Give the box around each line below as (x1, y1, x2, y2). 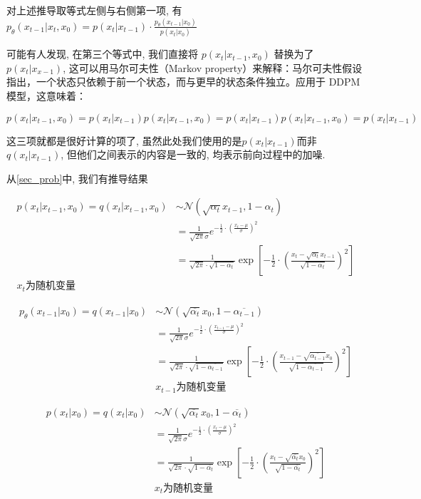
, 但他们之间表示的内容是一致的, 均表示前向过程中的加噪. (61, 147, 326, 162)
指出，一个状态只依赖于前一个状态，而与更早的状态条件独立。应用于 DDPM (6, 74, 360, 89)
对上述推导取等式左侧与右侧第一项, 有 (6, 3, 182, 17)
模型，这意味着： (6, 88, 86, 103)
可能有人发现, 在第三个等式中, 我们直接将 (6, 46, 199, 61)
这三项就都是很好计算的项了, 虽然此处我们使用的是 (6, 133, 242, 148)
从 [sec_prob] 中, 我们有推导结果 (6, 170, 148, 185)
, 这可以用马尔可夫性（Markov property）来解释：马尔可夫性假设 (63, 60, 363, 75)
